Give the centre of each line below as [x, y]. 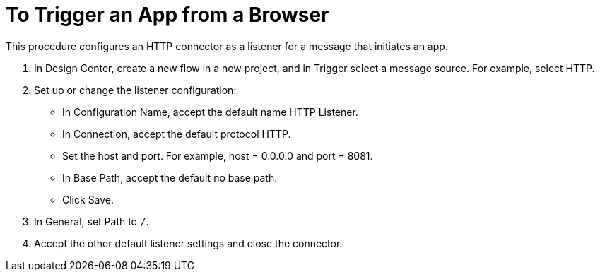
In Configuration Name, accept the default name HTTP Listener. [210, 112]
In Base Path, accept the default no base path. [170, 177]
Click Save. [88, 199]
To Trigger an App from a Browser [167, 15]
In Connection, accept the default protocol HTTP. [177, 134]
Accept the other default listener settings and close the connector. [188, 243]
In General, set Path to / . [92, 221]
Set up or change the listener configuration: [135, 90]
